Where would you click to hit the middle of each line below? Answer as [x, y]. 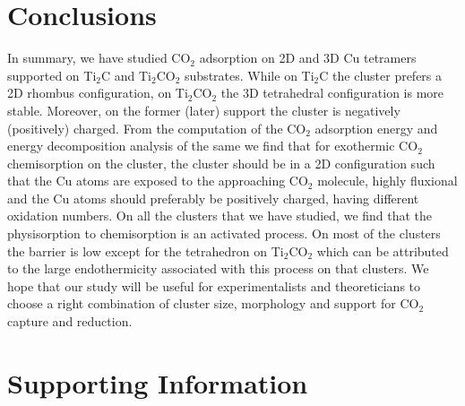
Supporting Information [158, 382]
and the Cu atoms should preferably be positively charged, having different [213, 198]
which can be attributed [383, 251]
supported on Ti [52, 75]
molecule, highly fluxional [387, 181]
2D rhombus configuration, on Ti [98, 93]
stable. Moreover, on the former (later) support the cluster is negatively [204, 110]
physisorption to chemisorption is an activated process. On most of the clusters [224, 233]
